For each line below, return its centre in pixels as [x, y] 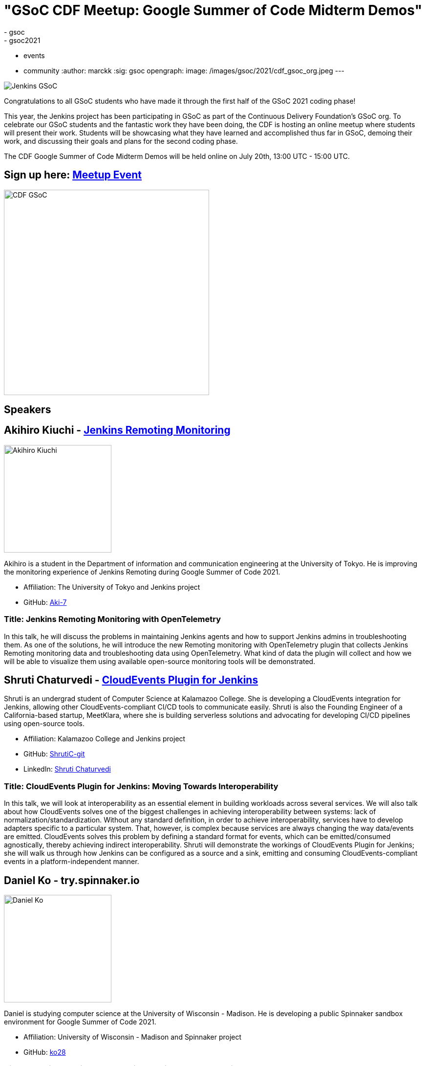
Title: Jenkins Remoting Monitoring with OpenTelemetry [113, 619]
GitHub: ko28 [45, 1052]
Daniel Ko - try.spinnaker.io [72, 880]
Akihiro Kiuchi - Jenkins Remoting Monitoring [117, 430]
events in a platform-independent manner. [72, 862]
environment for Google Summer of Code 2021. [80, 1022]
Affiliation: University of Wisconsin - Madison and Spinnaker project [133, 1037]
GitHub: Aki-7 [45, 602]
